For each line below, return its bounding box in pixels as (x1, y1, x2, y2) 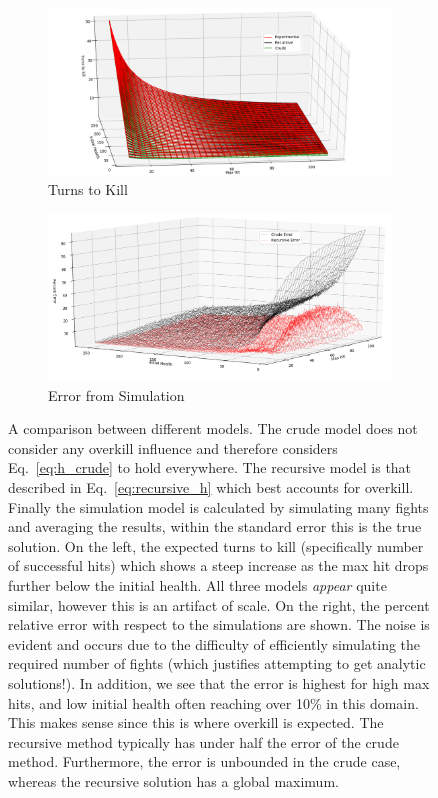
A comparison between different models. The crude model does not (8, 418, 418, 439)
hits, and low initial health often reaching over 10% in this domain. (8, 692, 419, 713)
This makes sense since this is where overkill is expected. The (8, 712, 384, 733)
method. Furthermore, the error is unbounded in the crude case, (8, 751, 401, 772)
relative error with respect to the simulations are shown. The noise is (8, 614, 430, 635)
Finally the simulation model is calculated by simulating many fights (8, 496, 429, 517)
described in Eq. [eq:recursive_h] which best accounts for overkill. (8, 477, 414, 498)
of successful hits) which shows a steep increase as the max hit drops (8, 555, 429, 576)
